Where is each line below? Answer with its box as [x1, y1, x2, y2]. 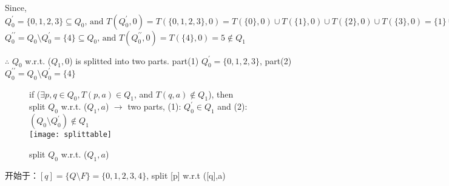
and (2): [217, 100, 248, 113]
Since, [5, 1, 27, 13]
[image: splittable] [29, 130, 112, 139]
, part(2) [260, 54, 292, 67]
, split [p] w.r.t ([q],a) [146, 168, 226, 181]
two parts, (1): [127, 100, 181, 113]
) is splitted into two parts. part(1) [69, 54, 199, 67]
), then [208, 87, 234, 100]
